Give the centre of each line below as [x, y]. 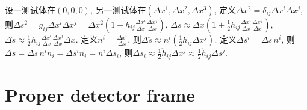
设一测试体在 [30, 10]
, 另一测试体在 [118, 10]
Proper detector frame [100, 94]
